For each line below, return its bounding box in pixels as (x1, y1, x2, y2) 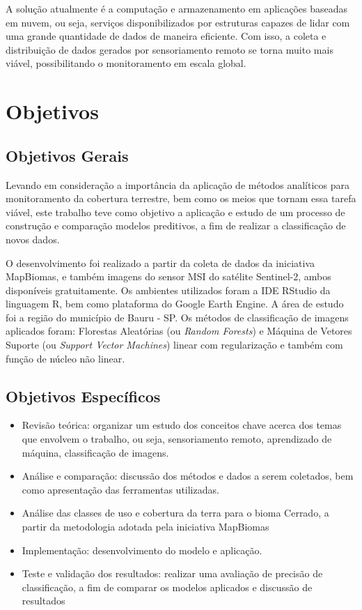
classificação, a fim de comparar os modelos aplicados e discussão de (22, 579, 313, 594)
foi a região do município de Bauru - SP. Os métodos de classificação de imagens (6, 310, 349, 324)
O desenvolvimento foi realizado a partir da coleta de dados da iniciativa (6, 255, 315, 270)
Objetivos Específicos (6, 385, 161, 406)
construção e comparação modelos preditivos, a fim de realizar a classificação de (6, 218, 346, 233)
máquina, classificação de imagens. (22, 445, 169, 459)
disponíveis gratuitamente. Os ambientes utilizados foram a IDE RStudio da (6, 282, 331, 297)
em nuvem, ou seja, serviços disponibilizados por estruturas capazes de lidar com (6, 15, 350, 29)
